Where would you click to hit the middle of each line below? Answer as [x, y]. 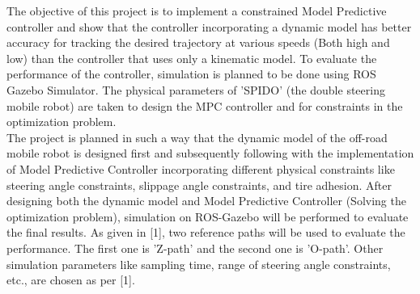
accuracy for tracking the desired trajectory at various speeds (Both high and [198, 42]
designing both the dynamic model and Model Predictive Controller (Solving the [206, 201]
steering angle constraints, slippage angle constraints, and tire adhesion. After [199, 185]
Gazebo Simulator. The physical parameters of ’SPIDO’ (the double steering [196, 89]
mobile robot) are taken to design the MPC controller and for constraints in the [205, 105]
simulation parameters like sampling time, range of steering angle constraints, [199, 264]
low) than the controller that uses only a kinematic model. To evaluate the [192, 58]
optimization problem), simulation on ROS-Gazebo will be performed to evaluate [208, 216]
